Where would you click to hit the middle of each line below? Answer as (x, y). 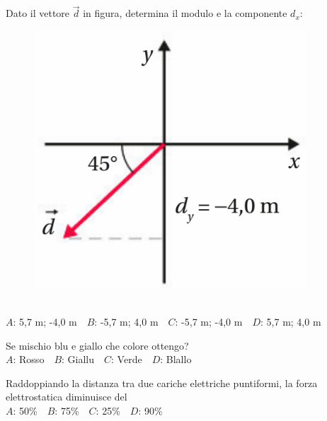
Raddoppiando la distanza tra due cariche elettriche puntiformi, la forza (162, 383)
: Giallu (78, 359)
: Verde (127, 359)
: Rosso (29, 359)
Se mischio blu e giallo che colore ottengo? (97, 345)
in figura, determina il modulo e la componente (185, 13)
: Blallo (176, 359)
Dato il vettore (38, 13)
